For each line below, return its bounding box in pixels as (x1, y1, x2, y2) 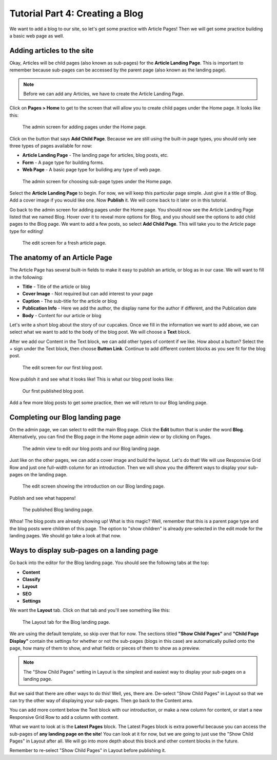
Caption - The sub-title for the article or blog (22, 298, 117, 304)
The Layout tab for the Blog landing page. (22, 619, 110, 625)
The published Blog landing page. (22, 506, 94, 513)
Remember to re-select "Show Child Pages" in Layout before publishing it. (9, 747, 166, 753)
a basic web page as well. (9, 32, 64, 39)
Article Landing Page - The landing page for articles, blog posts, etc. (22, 152, 169, 158)
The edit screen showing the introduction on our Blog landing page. (22, 483, 165, 490)
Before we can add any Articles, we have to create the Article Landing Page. (23, 91, 185, 97)
